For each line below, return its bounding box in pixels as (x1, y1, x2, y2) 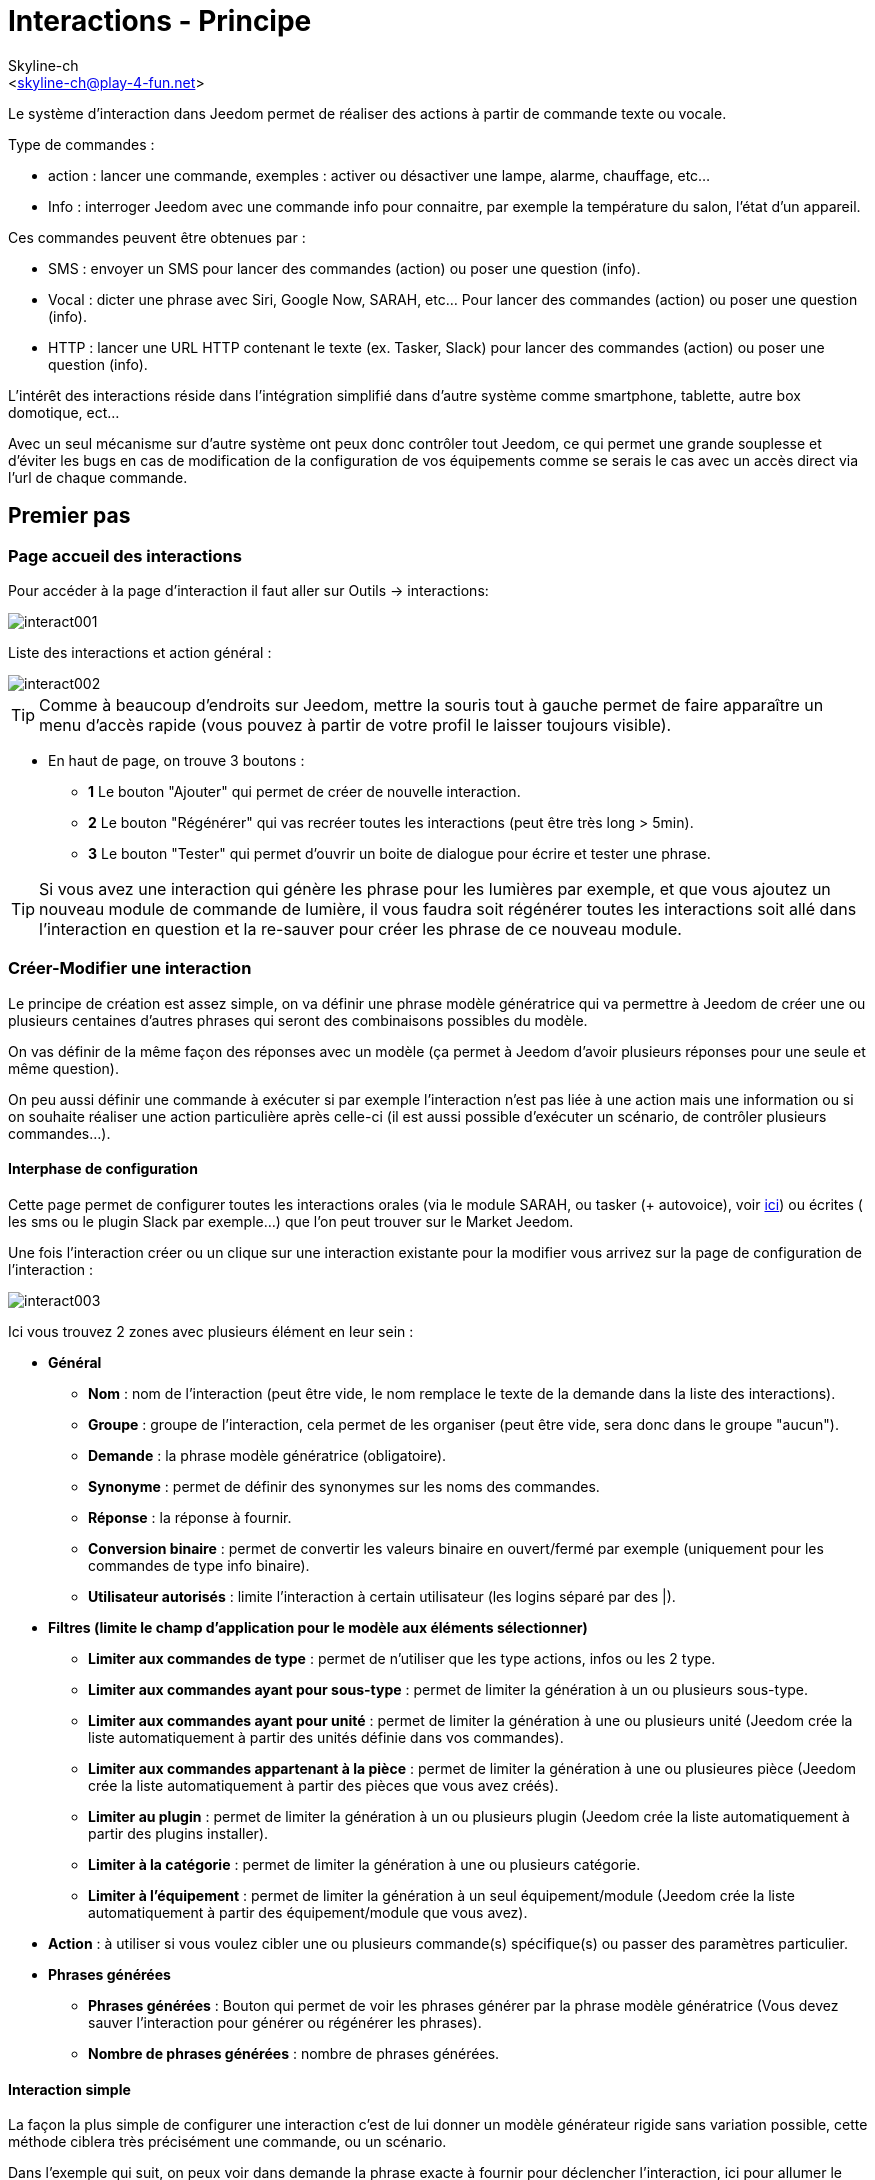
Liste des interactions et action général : (8, 643, 272, 661)
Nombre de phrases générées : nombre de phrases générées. (88, 2044, 500, 2062)
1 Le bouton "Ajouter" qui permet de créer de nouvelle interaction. (88, 782, 521, 800)
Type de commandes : (8, 135, 155, 153)
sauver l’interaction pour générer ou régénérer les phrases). (88, 2013, 482, 2031)
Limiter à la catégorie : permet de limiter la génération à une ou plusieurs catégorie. (88, 1855, 641, 1873)
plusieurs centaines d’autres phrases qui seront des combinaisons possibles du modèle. (8, 1011, 588, 1029)
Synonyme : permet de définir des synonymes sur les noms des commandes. (88, 1477, 600, 1495)
